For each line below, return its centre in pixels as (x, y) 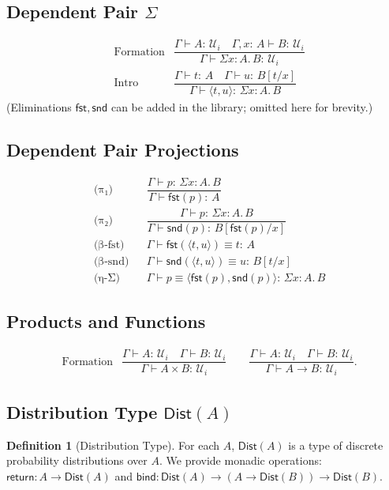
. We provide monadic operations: (240, 460)
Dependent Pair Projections (123, 149)
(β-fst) (109, 245)
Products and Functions (106, 321)
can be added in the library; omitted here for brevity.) (242, 106)
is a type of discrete (336, 445)
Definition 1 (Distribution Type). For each (113, 445)
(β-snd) (111, 261)
